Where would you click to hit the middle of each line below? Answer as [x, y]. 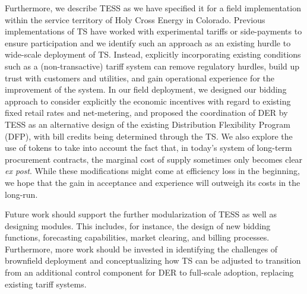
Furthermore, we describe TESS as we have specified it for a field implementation [153, 8]
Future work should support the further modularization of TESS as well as [141, 214]
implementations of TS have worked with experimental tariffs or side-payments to [153, 31]
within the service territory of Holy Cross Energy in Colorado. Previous [135, 19]
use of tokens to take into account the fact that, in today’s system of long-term [148, 148]
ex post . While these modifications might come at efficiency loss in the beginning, [152, 171]
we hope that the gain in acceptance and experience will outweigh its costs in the [153, 182]
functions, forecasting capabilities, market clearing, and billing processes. [137, 237]
